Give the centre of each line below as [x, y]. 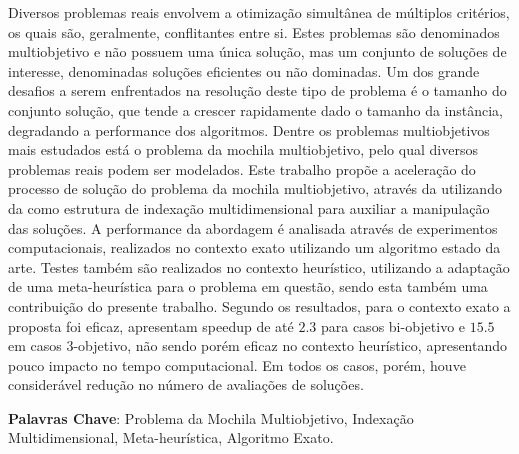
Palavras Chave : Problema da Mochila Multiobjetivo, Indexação [211, 417]
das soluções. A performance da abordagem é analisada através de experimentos [253, 227]
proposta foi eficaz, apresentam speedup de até [151, 325]
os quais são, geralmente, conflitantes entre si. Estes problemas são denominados [254, 31]
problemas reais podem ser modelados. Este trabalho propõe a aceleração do [242, 168]
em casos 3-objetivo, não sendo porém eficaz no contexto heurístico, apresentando [258, 345]
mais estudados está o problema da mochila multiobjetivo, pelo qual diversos [243, 149]
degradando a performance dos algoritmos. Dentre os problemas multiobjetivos [249, 129]
